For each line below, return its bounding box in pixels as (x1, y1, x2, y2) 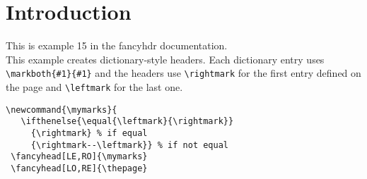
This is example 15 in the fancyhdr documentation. (6, 38, 228, 53)
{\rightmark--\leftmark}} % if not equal (30, 140, 228, 150)
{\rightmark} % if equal (30, 128, 148, 138)
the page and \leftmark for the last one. (6, 79, 183, 94)
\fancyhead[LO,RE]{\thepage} (11, 163, 148, 173)
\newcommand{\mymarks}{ (6, 104, 117, 115)
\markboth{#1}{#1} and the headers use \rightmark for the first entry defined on (6, 66, 361, 80)
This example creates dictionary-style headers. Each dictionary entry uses (6, 51, 325, 66)
